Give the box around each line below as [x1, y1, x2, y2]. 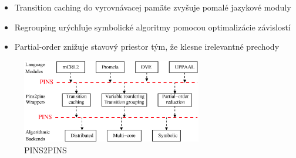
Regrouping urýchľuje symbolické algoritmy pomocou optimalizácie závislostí [14, 20, 291, 33]
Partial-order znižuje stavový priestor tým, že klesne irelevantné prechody [14, 40, 280, 53]
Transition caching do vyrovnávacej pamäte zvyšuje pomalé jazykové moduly [14, 1, 291, 13]
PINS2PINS [24, 143, 67, 156]
